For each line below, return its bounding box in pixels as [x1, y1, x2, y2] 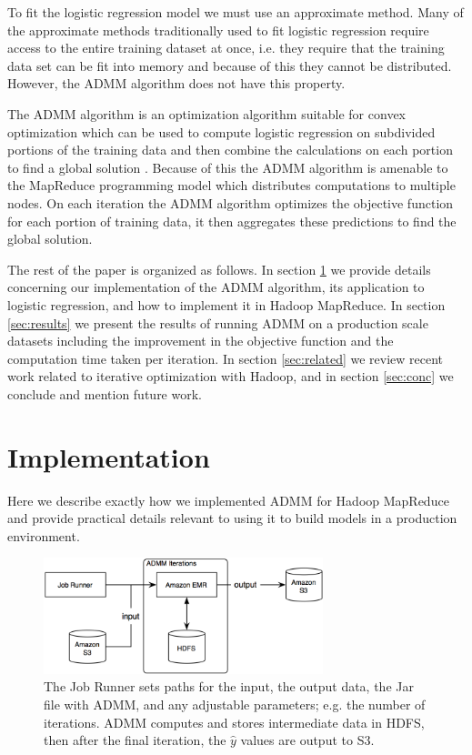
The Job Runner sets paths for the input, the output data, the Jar [44, 677, 414, 696]
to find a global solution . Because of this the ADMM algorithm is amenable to [7, 157, 448, 176]
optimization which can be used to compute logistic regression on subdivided [7, 122, 436, 141]
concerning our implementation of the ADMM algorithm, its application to [7, 277, 425, 297]
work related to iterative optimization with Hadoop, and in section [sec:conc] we [7, 367, 454, 386]
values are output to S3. [240, 730, 375, 750]
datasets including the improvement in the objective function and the [7, 331, 394, 350]
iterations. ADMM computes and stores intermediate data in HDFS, [44, 712, 425, 731]
